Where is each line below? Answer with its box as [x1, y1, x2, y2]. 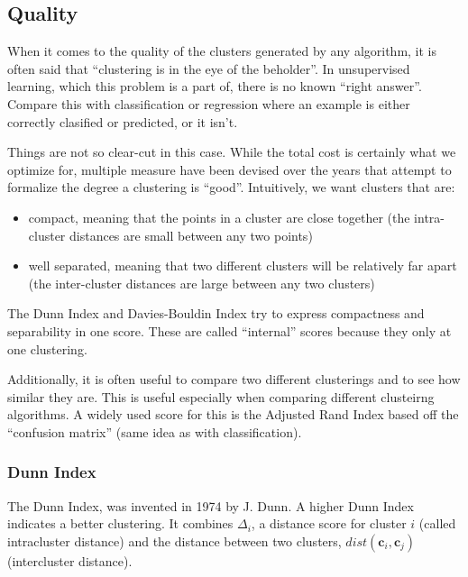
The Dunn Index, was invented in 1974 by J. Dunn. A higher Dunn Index [7, 496, 414, 515]
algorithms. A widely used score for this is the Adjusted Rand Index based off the [7, 405, 459, 424]
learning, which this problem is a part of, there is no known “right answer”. [7, 77, 422, 96]
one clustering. [7, 339, 87, 358]
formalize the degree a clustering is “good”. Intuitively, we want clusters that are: [7, 178, 455, 197]
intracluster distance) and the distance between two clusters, [7, 531, 342, 550]
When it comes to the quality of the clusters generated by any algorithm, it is [7, 41, 437, 60]
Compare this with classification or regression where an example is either [7, 94, 410, 113]
